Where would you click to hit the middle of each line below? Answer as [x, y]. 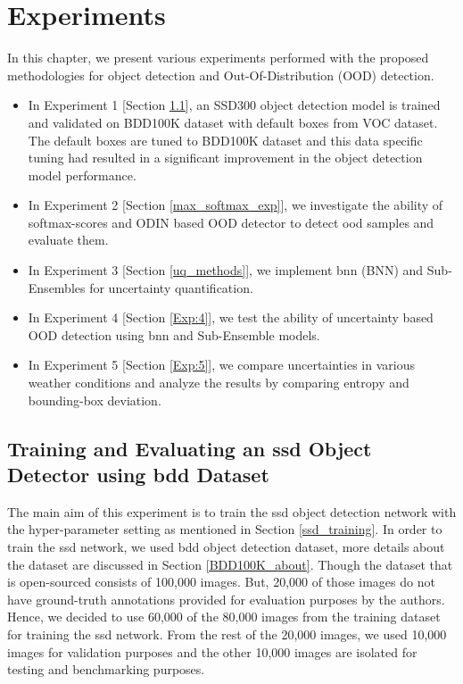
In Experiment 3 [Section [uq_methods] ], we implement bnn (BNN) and [226, 270]
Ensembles [57, 287]
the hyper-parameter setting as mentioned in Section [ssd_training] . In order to [225, 529]
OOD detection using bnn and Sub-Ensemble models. [174, 334]
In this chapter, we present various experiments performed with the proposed [218, 58]
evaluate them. [68, 240]
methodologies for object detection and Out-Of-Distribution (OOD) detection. [221, 75]
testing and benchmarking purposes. [106, 669]
